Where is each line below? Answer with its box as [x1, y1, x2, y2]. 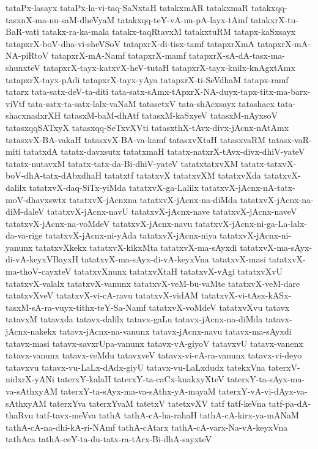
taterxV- [268, 360, 300, 373]
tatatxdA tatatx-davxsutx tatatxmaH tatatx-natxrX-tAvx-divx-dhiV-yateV [23, 145, 305, 158]
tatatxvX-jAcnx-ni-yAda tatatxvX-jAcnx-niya [45, 229, 217, 242]
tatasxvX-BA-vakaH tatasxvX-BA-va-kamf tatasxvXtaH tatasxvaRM [6, 133, 266, 146]
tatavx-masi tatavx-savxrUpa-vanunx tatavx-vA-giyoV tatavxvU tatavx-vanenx [6, 336, 303, 349]
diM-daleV [6, 205, 45, 218]
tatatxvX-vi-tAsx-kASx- [201, 289, 292, 302]
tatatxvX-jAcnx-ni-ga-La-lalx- [194, 217, 307, 229]
